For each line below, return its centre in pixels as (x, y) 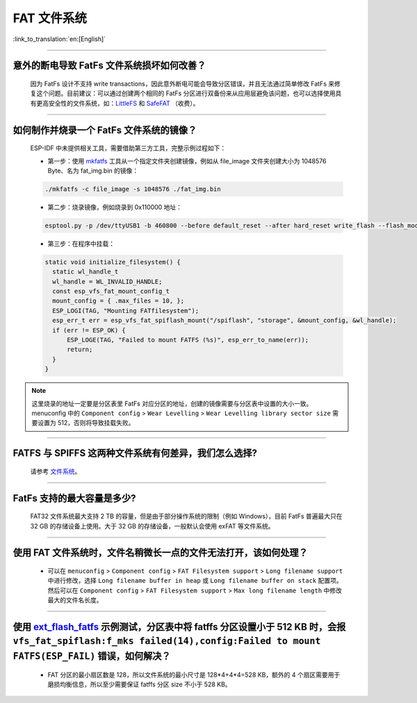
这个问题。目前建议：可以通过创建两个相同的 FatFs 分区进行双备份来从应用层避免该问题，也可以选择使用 (186, 93)
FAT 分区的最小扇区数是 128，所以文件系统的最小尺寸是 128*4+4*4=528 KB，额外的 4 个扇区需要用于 (194, 674)
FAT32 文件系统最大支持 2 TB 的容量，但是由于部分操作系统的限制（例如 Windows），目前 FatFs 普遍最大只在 (187, 516)
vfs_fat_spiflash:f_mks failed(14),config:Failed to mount (167, 641)
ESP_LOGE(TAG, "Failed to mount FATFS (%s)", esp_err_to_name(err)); (188, 340)
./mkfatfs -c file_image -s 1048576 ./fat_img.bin (133, 189)
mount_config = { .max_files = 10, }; (118, 301)
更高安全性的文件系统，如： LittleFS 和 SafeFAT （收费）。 (117, 103)
